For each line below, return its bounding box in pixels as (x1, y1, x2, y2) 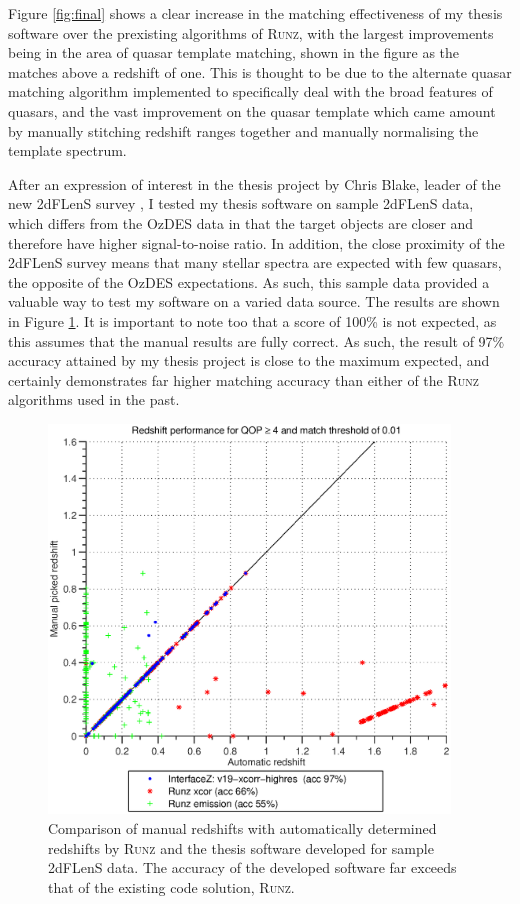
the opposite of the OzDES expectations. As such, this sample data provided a (8, 271, 490, 292)
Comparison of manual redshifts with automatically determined (48, 818, 437, 839)
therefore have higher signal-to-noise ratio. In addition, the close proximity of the (8, 232, 505, 253)
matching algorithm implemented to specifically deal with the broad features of (8, 81, 493, 102)
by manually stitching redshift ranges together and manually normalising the (8, 120, 479, 141)
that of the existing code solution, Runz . (48, 876, 295, 897)
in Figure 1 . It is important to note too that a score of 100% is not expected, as (8, 310, 497, 331)
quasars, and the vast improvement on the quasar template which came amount (8, 100, 496, 121)
